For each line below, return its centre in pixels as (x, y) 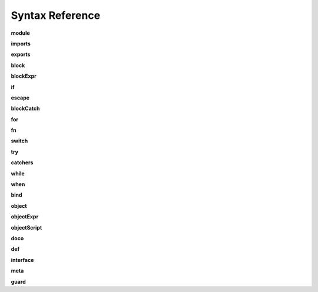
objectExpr (25, 217)
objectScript (26, 227)
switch (19, 141)
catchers (22, 162)
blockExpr (24, 76)
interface (22, 260)
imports (21, 44)
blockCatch (25, 108)
